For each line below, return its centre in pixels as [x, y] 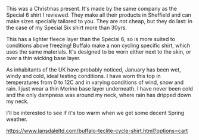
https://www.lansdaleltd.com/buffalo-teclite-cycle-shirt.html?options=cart [97, 131]
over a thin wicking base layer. [43, 58]
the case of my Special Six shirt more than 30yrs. [66, 27]
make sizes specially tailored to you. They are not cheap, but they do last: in [99, 21]
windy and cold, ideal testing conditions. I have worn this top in [83, 76]
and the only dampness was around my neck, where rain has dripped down [99, 95]
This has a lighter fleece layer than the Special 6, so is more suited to [91, 39]
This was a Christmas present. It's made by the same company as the [92, 9]
